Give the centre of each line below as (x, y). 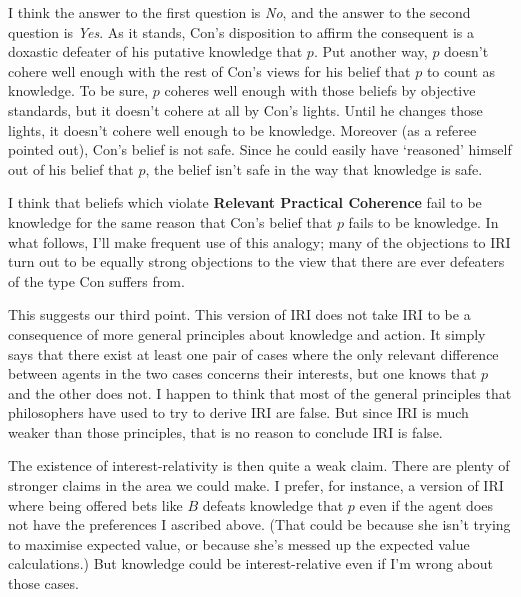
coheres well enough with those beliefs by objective (320, 90)
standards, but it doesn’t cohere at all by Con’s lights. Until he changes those (245, 109)
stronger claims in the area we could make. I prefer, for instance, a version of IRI (256, 485)
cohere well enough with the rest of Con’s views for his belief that (209, 70)
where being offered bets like (95, 504)
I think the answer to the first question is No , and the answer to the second (239, 12)
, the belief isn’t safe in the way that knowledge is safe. (314, 168)
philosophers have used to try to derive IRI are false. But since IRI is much (238, 412)
